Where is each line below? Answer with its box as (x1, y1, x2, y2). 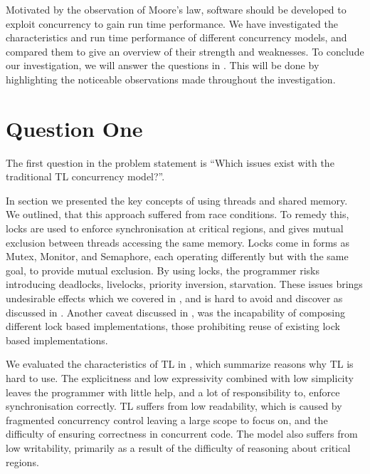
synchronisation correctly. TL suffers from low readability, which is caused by (6, 398, 342, 413)
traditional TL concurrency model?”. (6, 169, 165, 184)
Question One (6, 113, 143, 143)
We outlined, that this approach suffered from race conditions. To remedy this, (6, 207, 349, 222)
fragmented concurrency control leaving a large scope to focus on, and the (6, 412, 328, 427)
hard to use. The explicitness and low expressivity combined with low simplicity (6, 371, 354, 385)
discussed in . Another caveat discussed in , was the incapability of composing (6, 304, 346, 319)
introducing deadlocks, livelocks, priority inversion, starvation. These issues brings (6, 277, 363, 292)
